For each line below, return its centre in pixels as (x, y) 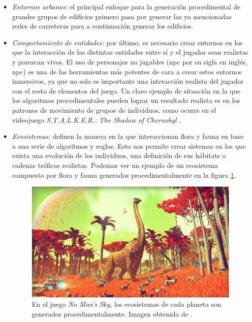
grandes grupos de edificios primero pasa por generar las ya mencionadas (122, 16)
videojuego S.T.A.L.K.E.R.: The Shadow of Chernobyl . (96, 119)
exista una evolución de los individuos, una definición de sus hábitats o (119, 155)
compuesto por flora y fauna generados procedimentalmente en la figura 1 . (124, 175)
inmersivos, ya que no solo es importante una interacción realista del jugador (128, 81)
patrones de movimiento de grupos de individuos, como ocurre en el (114, 110)
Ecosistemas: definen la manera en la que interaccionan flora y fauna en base (128, 136)
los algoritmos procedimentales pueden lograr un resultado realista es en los (126, 100)
